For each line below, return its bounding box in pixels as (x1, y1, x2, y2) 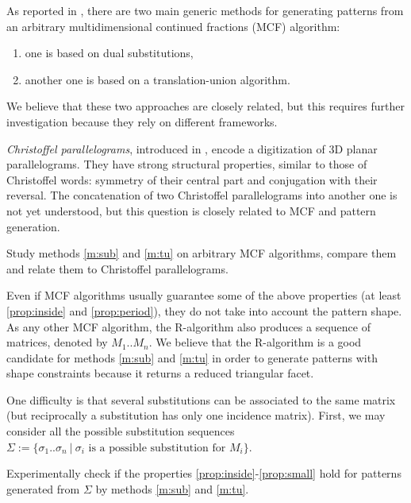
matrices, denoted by (6, 334, 108, 350)
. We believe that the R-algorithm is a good (148, 334, 362, 350)
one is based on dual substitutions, (25, 44, 194, 61)
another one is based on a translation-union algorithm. (25, 71, 290, 87)
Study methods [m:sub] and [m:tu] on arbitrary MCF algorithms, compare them (6, 245, 397, 261)
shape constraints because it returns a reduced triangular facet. (6, 365, 314, 381)
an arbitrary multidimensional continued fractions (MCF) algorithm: (6, 17, 340, 34)
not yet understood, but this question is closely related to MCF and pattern (6, 202, 376, 219)
